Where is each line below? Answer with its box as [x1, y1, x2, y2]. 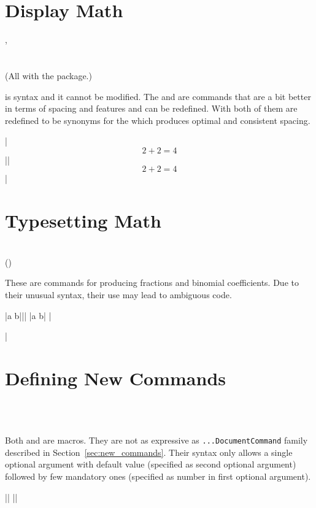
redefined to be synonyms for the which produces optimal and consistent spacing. [5, 114, 310, 126]
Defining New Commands [5, 365, 226, 390]
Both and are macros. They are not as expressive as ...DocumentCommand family [5, 434, 308, 447]
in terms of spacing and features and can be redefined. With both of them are [5, 102, 298, 115]
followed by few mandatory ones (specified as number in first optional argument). [5, 469, 311, 482]
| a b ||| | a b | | [5, 309, 52, 321]
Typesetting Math [5, 208, 161, 233]
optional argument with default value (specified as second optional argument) [5, 458, 296, 471]
